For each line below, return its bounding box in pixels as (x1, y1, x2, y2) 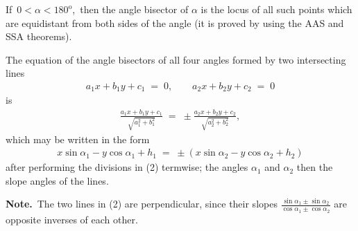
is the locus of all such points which (201, 2, 352, 16)
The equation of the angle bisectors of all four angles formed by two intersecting (6, 52, 346, 66)
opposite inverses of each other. (6, 212, 138, 226)
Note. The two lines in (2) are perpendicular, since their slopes (6, 196, 278, 211)
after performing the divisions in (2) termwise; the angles (6, 160, 248, 174)
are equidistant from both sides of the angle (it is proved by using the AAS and (6, 15, 344, 30)
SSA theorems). (6, 29, 72, 44)
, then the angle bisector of (72, 2, 189, 16)
